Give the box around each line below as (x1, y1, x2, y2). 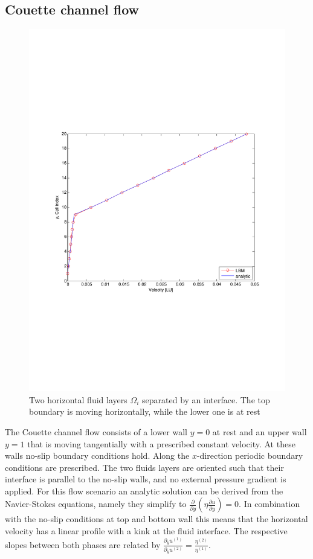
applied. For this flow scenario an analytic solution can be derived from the (5, 484, 283, 497)
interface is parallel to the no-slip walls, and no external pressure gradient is (5, 473, 286, 485)
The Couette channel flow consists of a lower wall (5, 425, 187, 438)
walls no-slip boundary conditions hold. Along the (5, 449, 190, 462)
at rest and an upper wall (212, 425, 307, 438)
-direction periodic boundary (196, 449, 303, 462)
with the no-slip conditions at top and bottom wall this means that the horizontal (5, 513, 308, 525)
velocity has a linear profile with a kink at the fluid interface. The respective (5, 525, 288, 537)
